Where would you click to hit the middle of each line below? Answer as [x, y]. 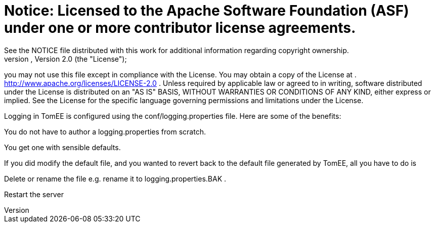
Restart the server [34, 194]
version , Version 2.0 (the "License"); [66, 59]
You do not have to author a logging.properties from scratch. [105, 131]
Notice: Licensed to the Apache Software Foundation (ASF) [207, 11]
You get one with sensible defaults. [62, 147]
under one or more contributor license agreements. [180, 28]
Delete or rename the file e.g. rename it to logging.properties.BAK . [115, 178]
